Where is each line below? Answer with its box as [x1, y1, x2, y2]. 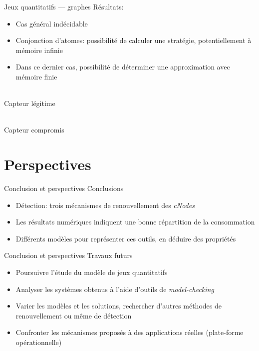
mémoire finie [15, 71, 57, 81]
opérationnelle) [15, 337, 62, 347]
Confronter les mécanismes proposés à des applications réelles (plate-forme [15, 327, 244, 337]
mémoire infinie [15, 44, 63, 55]
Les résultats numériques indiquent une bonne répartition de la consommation [15, 216, 255, 227]
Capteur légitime [4, 98, 55, 108]
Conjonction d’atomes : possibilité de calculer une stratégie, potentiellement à [15, 35, 252, 45]
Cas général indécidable [15, 18, 88, 28]
